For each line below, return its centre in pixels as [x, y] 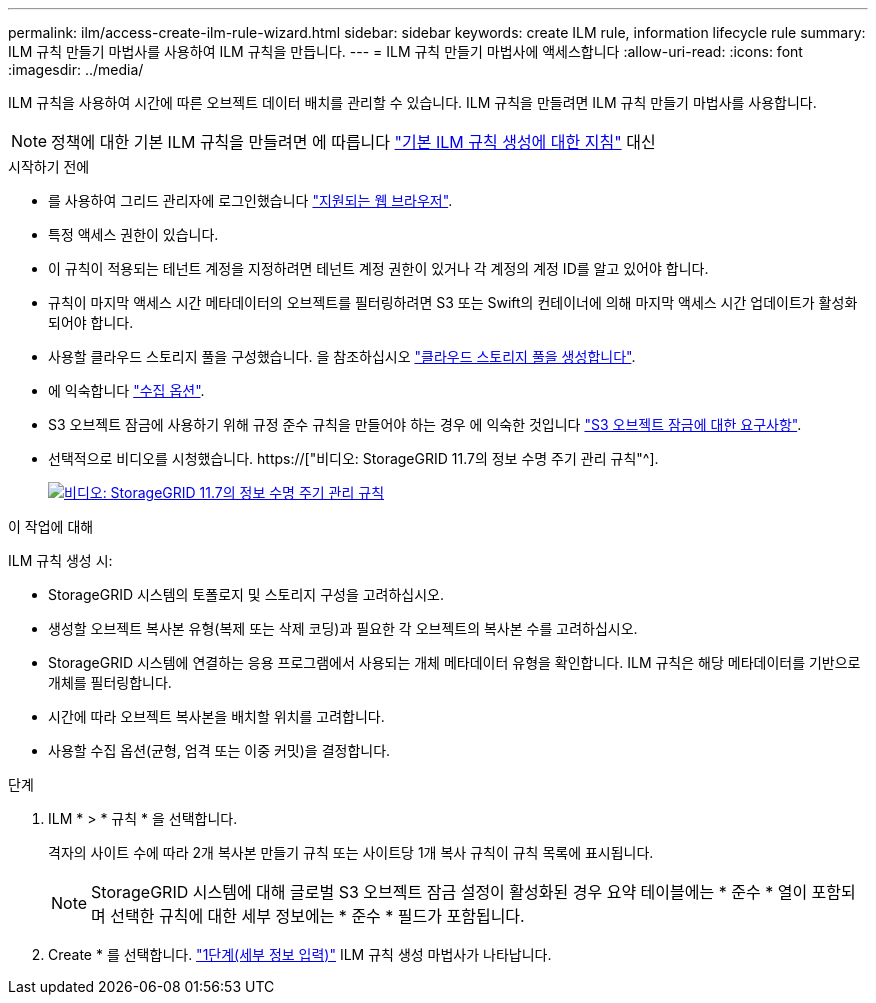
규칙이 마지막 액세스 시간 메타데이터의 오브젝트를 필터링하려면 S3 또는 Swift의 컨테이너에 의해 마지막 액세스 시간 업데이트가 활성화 [453, 302]
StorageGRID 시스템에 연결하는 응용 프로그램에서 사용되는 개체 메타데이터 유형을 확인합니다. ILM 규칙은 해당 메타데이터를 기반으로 [454, 662]
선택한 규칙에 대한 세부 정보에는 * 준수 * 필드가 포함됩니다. [317, 916]
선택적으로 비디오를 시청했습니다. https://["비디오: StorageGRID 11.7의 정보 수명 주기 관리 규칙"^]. [353, 458]
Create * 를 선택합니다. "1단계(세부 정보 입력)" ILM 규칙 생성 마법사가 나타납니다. [300, 954]
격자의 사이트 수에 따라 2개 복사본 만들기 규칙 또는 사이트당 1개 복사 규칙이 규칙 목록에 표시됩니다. [351, 852]
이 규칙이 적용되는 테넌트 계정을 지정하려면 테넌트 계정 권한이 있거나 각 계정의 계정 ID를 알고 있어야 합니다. [378, 268]
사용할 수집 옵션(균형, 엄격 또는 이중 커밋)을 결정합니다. [219, 750]
